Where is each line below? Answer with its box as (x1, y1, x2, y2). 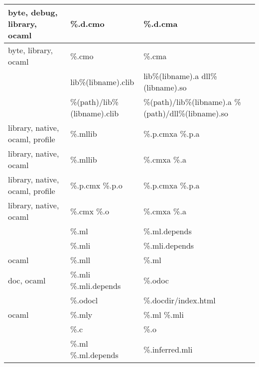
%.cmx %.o (70, 205, 109, 217)
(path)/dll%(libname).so (143, 107, 229, 119)
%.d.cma (143, 18, 178, 29)
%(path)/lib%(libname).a (143, 96, 232, 107)
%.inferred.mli (143, 343, 193, 355)
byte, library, (8, 44, 53, 56)
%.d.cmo (70, 18, 105, 29)
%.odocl (70, 294, 98, 306)
